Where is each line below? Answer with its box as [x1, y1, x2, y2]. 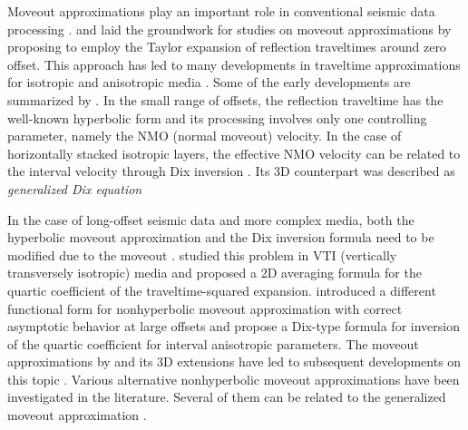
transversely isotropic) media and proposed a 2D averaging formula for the [7, 263, 422, 282]
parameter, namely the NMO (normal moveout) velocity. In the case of [7, 126, 402, 145]
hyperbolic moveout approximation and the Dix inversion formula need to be [7, 228, 434, 247]
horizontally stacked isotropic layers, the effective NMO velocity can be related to [7, 143, 461, 162]
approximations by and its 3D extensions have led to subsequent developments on [7, 352, 462, 371]
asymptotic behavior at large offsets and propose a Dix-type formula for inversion [7, 317, 460, 336]
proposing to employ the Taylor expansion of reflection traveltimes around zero [7, 37, 446, 56]
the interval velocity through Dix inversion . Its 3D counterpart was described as [7, 161, 455, 181]
